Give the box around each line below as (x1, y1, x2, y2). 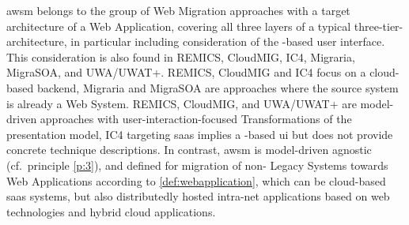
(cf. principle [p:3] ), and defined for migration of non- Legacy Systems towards (6, 156, 388, 173)
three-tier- (354, 17, 403, 34)
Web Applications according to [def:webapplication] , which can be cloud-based (6, 172, 386, 189)
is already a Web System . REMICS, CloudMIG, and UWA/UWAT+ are (6, 95, 357, 111)
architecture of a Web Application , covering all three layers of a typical (6, 17, 351, 34)
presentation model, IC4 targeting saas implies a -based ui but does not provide (6, 126, 393, 142)
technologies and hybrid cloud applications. (6, 203, 216, 219)
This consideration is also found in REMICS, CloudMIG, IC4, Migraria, (6, 48, 355, 65)
